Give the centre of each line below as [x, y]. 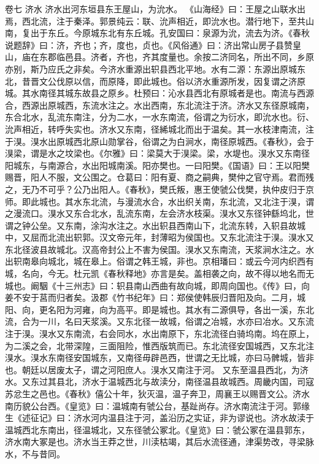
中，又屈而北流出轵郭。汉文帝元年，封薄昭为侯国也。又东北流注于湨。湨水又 [159, 237]
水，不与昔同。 [35, 453]
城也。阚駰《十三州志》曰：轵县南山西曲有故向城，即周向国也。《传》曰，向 [157, 285]
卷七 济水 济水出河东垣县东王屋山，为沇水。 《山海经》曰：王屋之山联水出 [155, 9]
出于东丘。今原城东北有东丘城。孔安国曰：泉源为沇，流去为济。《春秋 [170, 33]
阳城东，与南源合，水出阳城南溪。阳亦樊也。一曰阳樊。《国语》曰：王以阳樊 [157, 165]
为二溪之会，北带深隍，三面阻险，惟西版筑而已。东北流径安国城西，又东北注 [159, 345]
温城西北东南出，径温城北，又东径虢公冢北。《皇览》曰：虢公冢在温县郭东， [157, 429]
